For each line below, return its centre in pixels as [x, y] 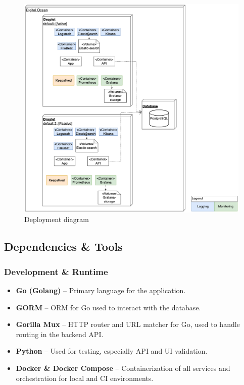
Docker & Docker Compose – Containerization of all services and [123, 368]
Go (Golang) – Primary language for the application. [101, 290]
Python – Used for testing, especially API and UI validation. [112, 351]
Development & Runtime [56, 271]
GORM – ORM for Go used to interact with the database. [108, 307]
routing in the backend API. [60, 334]
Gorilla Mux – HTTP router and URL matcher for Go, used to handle [128, 324]
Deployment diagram [57, 219]
